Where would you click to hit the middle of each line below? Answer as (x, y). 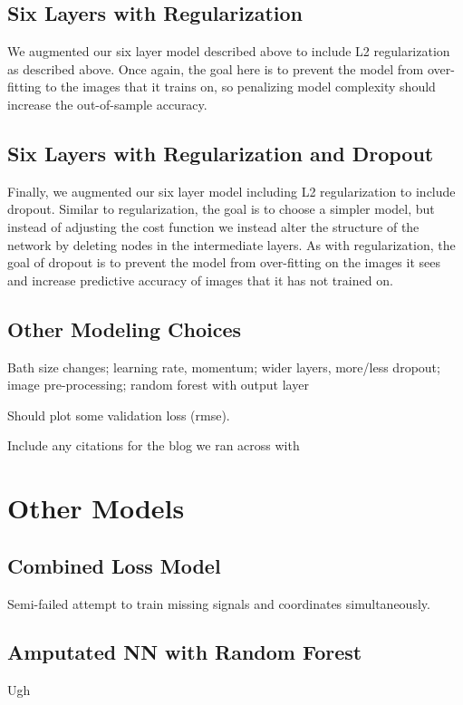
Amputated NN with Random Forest (185, 652)
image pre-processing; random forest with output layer (158, 385)
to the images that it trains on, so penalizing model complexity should (241, 87)
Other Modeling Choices (125, 328)
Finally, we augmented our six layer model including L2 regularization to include (231, 191)
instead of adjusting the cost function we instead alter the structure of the (213, 226)
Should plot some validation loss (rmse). (119, 415)
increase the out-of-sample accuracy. (107, 104)
